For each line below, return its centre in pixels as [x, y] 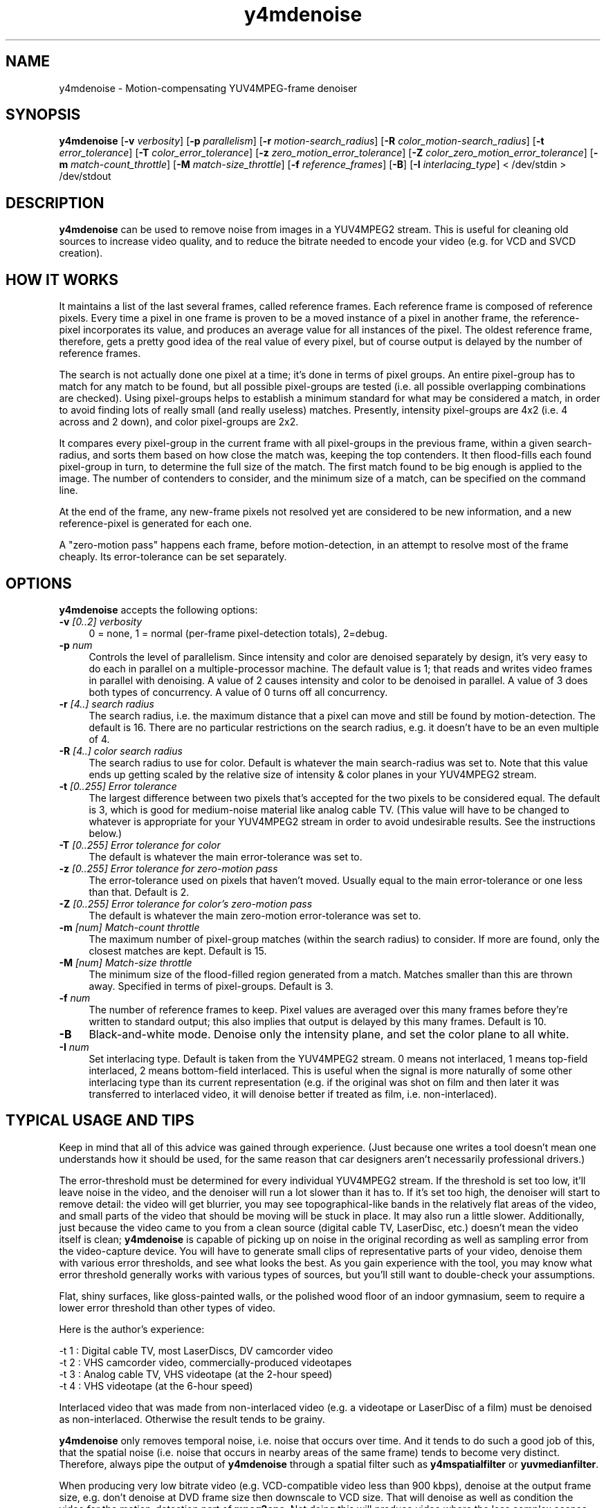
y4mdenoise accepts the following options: [158, 609]
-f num [75, 997]
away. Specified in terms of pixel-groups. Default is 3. [211, 986]
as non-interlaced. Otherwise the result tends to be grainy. [192, 1419]
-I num [74, 1047]
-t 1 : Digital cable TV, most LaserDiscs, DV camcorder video [196, 1350]
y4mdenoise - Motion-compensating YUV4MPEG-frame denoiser [208, 88]
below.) [105, 833]
